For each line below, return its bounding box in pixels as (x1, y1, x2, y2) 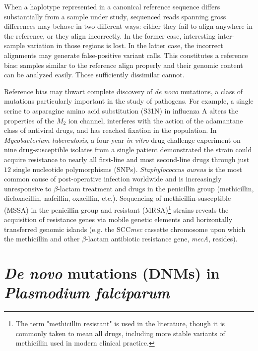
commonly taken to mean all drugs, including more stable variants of (15, 328, 225, 338)
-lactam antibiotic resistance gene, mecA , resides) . (86, 234, 238, 244)
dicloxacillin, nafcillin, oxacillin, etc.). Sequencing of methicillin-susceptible (4, 193, 231, 203)
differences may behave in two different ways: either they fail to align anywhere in (4, 21, 253, 31)
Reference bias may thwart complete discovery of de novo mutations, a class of (4, 86, 243, 96)
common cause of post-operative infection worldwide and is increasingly (4, 174, 222, 184)
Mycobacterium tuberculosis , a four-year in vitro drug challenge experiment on (4, 134, 241, 145)
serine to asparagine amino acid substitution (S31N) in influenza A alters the (4, 105, 238, 116)
